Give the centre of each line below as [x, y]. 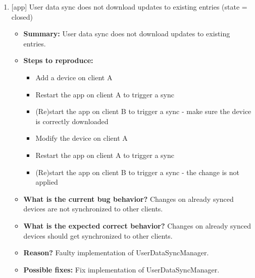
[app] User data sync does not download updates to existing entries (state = [129, 7]
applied [47, 182]
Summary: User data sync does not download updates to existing [127, 34]
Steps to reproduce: [58, 60]
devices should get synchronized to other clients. [98, 235]
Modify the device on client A [82, 138]
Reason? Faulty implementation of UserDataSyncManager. [116, 253]
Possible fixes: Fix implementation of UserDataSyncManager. [121, 269]
